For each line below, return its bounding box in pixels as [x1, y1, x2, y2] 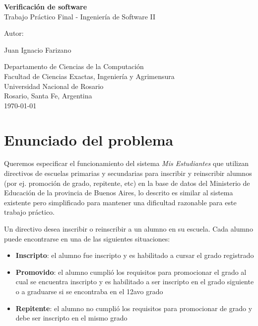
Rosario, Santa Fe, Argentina [4, 90, 92, 101]
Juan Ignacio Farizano [4, 44, 71, 55]
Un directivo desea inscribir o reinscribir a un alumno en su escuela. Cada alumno [4, 224, 253, 234]
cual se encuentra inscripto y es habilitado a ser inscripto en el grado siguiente [15, 276, 254, 287]
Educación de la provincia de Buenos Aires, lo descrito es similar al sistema [4, 187, 233, 198]
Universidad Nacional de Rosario [4, 81, 104, 91]
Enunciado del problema [4, 129, 174, 150]
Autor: [4, 28, 24, 38]
